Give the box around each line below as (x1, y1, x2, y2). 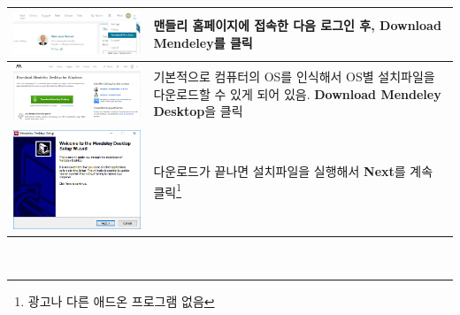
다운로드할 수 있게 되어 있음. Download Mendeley (153, 84, 441, 103)
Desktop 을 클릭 (153, 102, 243, 120)
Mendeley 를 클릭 (153, 33, 253, 51)
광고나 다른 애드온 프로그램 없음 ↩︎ (27, 292, 215, 311)
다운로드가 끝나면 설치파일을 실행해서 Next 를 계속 (153, 162, 433, 181)
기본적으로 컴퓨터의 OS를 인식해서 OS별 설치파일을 (153, 67, 435, 86)
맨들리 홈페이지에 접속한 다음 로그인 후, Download (153, 16, 441, 35)
